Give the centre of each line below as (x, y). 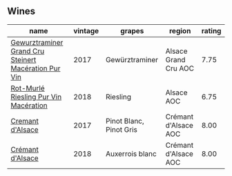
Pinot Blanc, (125, 121)
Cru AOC (180, 68)
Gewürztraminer (132, 59)
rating (211, 30)
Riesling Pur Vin (36, 97)
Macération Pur (36, 68)
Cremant (25, 121)
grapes (132, 30)
